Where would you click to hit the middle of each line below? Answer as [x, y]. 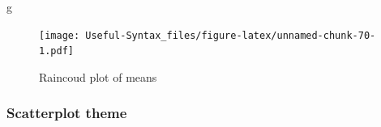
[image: [60, 35]
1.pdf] [56, 51]
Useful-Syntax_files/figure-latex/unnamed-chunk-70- [231, 35]
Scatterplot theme [67, 113]
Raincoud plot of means [98, 76]
